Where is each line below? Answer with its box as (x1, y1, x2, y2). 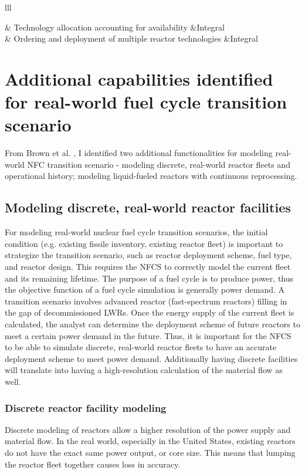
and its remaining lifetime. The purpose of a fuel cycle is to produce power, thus (5, 272, 294, 284)
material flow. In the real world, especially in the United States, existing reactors (5, 435, 296, 447)
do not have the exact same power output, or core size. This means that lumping (5, 446, 296, 458)
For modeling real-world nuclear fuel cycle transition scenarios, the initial (5, 226, 268, 238)
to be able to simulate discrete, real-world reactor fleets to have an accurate (5, 341, 277, 353)
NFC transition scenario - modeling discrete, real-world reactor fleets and (27, 158, 290, 170)
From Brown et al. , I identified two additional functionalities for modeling (5, 147, 273, 159)
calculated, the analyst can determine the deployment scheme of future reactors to (5, 318, 300, 330)
